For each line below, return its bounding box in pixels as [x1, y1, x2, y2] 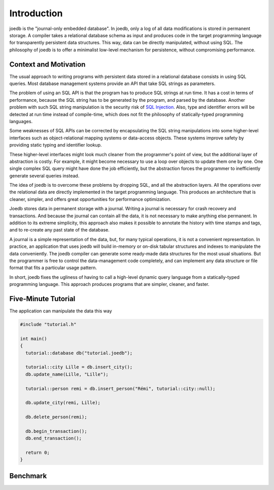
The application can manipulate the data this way [9, 308, 112, 314]
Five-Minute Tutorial [9, 294, 76, 303]
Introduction [9, 8, 63, 19]
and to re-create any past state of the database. [9, 227, 110, 233]
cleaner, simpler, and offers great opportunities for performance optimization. [9, 196, 172, 202]
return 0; [25, 450, 50, 455]
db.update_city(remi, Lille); [25, 400, 101, 406]
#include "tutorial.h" [20, 322, 77, 328]
